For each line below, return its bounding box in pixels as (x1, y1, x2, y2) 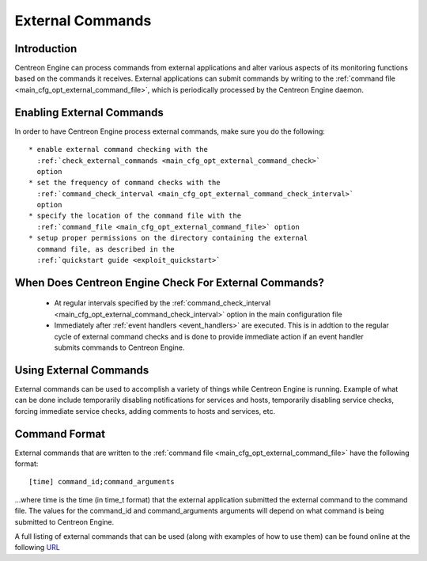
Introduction (14, 42, 77, 55)
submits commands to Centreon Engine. (54, 343, 185, 352)
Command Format (14, 427, 106, 441)
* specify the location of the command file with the (28, 211, 241, 221)
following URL (14, 543, 61, 552)
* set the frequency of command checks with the (28, 178, 221, 188)
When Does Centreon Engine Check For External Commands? (14, 275, 324, 289)
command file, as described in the (36, 244, 176, 253)
